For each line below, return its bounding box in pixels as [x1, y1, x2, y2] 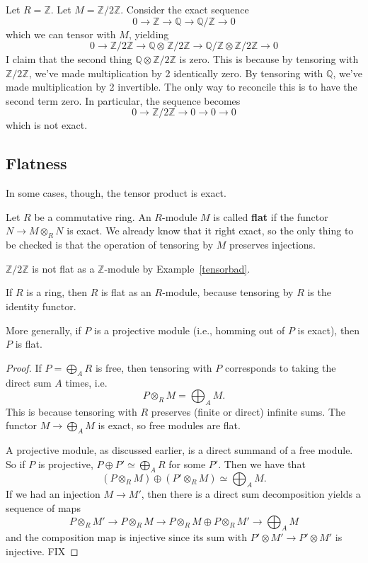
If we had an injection [6, 487, 100, 501]
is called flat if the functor [213, 209, 328, 224]
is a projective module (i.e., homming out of [93, 322, 285, 337]
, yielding [128, 26, 169, 41]
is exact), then [297, 322, 360, 337]
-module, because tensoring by [162, 285, 294, 300]
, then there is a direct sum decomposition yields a [141, 487, 361, 501]
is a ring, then [26, 285, 87, 300]
